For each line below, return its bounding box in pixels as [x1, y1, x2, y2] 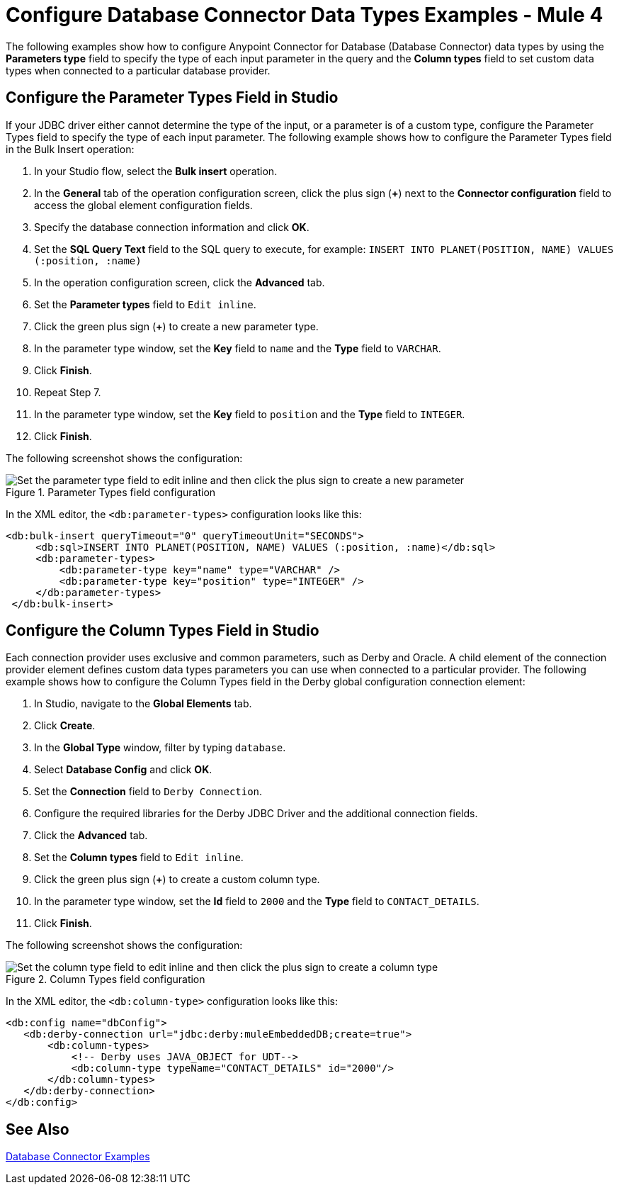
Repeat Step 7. [34, 386, 101, 398]
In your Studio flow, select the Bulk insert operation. [34, 164, 278, 177]
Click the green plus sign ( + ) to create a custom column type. [34, 873, 320, 886]
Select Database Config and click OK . [34, 763, 212, 776]
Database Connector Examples [6, 1150, 150, 1163]
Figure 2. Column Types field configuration [6, 973, 205, 986]
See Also [6, 1120, 69, 1138]
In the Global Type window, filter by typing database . [34, 741, 286, 754]
